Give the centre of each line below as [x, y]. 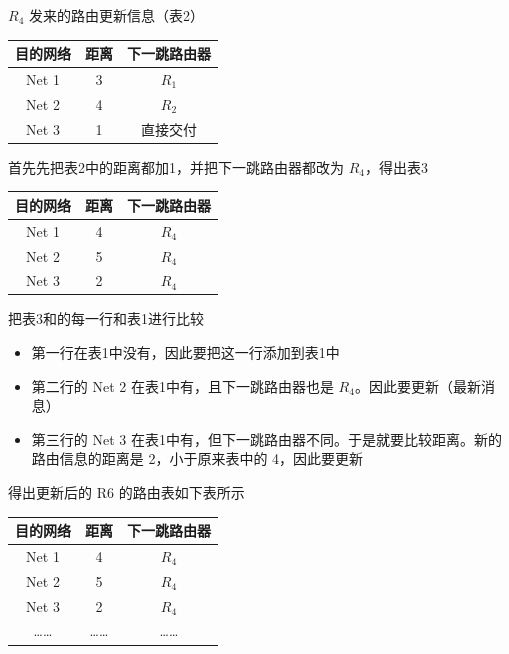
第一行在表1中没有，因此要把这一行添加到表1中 [185, 352]
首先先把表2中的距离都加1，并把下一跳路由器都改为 [176, 166]
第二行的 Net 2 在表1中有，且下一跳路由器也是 [182, 385]
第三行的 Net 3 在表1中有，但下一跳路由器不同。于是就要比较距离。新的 [266, 438]
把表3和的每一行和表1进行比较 [106, 318]
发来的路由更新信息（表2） [116, 15]
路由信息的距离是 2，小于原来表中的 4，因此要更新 [197, 458]
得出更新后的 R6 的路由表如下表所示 [126, 492]
